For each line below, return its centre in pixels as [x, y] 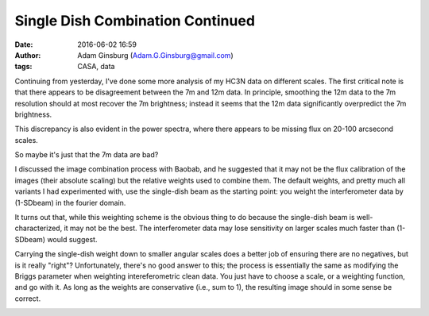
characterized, [39, 228]
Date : [24, 44]
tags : [23, 67]
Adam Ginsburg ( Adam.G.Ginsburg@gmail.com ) [155, 55]
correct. [28, 299]
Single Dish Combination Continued [135, 21]
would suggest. [72, 239]
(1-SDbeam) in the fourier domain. [70, 202]
